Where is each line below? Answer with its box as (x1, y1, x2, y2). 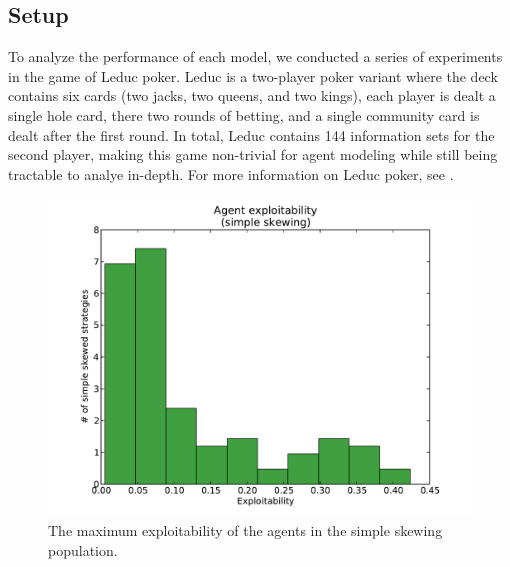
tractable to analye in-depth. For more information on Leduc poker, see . (8, 163, 454, 184)
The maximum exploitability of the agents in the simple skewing (48, 519, 443, 540)
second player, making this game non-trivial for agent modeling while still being (8, 144, 498, 165)
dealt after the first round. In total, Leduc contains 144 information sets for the (8, 124, 495, 145)
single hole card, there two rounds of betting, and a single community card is (8, 104, 480, 125)
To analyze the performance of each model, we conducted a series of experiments (8, 46, 503, 67)
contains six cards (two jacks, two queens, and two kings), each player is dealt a (8, 85, 496, 106)
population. (48, 539, 118, 560)
